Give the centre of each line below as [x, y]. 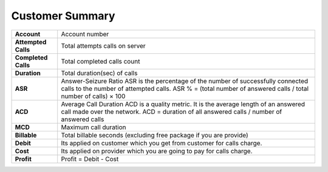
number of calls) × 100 [93, 96]
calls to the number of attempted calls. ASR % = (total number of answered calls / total [185, 88]
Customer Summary [63, 16]
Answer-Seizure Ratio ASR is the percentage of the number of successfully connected [185, 81]
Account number [85, 34]
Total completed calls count [101, 61]
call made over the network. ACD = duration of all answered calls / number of [172, 111]
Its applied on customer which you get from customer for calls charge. [162, 143]
